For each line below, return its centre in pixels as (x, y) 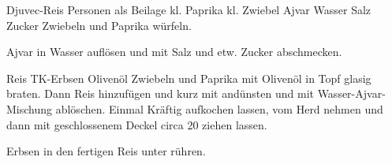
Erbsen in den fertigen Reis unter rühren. (106, 151)
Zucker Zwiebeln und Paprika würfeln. (99, 25)
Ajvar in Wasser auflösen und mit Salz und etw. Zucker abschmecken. (174, 52)
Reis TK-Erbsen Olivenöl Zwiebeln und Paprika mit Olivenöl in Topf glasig (189, 78)
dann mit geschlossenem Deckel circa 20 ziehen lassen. (137, 124)
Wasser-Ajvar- (351, 93)
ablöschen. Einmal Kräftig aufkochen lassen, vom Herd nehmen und (219, 108)
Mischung (30, 108)
